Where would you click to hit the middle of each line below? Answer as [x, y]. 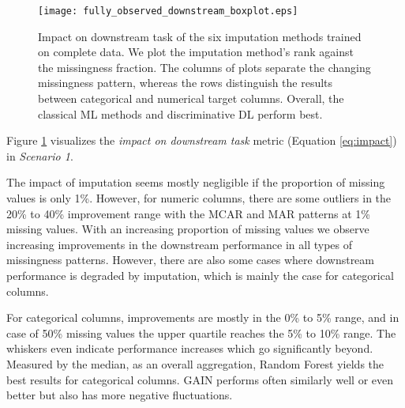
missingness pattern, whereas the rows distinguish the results [186, 83]
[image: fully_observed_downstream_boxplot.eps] [168, 11]
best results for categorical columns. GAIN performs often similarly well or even [200, 379]
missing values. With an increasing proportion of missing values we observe [188, 229]
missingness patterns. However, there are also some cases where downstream [191, 260]
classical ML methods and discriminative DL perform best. [180, 113]
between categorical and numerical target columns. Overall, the [191, 98]
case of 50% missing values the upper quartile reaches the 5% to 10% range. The [201, 332]
